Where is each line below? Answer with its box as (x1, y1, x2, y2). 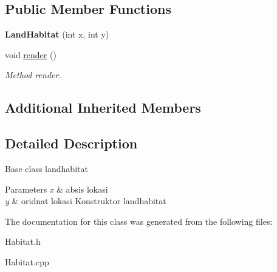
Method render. (5, 68, 61, 81)
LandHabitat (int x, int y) (5, 28, 109, 41)
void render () (5, 48, 56, 61)
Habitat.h (5, 235, 41, 248)
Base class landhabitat (5, 162, 88, 174)
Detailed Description (5, 134, 138, 153)
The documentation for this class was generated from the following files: (5, 214, 273, 227)
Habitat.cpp (5, 255, 49, 268)
